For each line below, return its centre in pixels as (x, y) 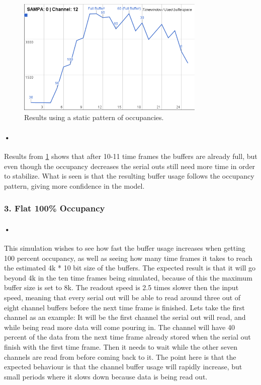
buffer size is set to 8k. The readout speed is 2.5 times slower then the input (121, 287)
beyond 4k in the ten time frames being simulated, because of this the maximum (128, 277)
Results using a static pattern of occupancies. (94, 117)
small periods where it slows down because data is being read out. (106, 376)
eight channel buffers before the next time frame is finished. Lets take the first (124, 307)
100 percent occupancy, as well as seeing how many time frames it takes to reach (128, 258)
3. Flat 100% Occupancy (55, 208)
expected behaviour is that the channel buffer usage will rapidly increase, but (123, 367)
